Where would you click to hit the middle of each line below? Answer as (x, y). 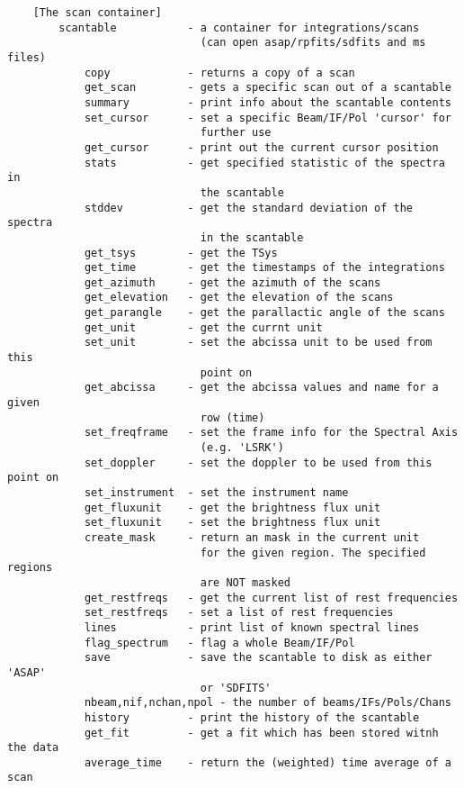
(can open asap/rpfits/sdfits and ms (313, 43)
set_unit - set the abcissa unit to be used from (258, 343)
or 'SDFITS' (236, 688)
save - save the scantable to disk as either (258, 658)
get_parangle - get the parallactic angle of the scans (264, 313)
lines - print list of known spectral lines (252, 627)
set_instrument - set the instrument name (216, 493)
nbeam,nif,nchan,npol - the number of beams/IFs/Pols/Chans (268, 703)
